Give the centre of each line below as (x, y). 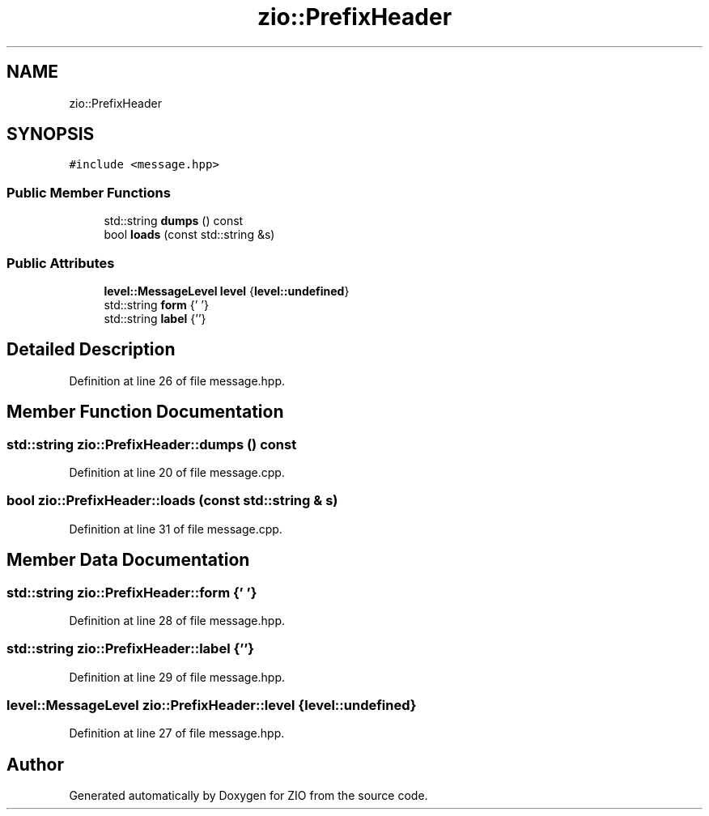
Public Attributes (61, 263)
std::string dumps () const (174, 221)
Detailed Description (91, 350)
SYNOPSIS (51, 134)
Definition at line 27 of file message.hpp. (177, 733)
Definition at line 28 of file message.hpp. (177, 620)
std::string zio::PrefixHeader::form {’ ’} (132, 592)
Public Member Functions (89, 192)
